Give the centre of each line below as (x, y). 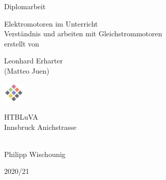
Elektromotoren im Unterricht (51, 23)
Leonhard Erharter (33, 61)
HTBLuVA (21, 116)
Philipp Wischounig (35, 154)
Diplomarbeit (25, 6)
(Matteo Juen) (27, 70)
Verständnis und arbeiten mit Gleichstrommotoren (83, 33)
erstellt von (22, 43)
